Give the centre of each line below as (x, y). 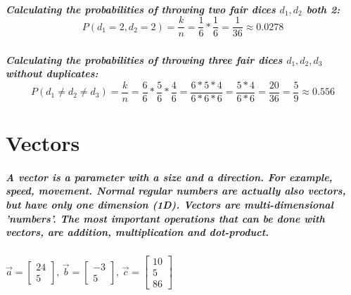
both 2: (323, 9)
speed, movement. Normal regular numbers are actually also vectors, (176, 191)
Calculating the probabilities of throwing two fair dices (141, 9)
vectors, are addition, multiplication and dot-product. (138, 232)
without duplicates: (52, 73)
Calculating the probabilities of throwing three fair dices (144, 59)
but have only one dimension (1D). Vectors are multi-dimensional (170, 205)
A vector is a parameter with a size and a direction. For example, (169, 177)
